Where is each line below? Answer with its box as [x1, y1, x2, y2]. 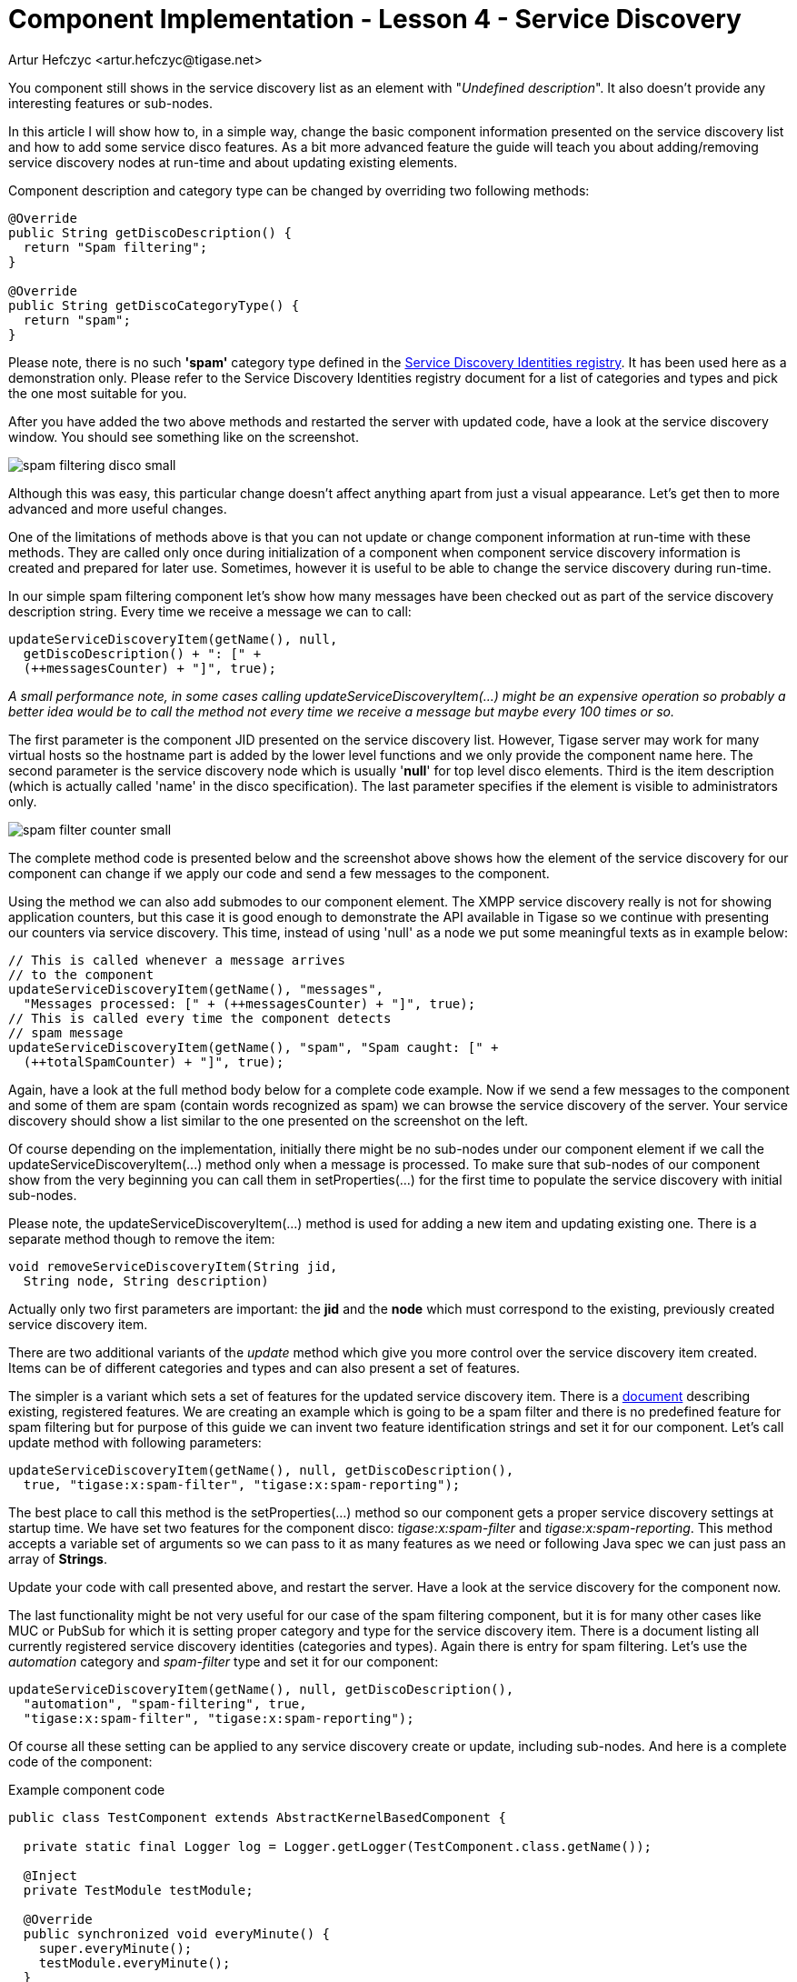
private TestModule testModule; [23, 1882, 254, 1897]
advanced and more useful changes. [8, 500, 227, 516]
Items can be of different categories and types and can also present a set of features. [8, 1359, 521, 1376]
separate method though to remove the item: [8, 1230, 275, 1246]
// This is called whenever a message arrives [8, 952, 345, 967]
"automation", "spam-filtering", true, [23, 1696, 307, 1711]
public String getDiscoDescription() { [8, 225, 292, 240]
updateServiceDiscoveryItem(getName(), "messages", [8, 981, 384, 996]
